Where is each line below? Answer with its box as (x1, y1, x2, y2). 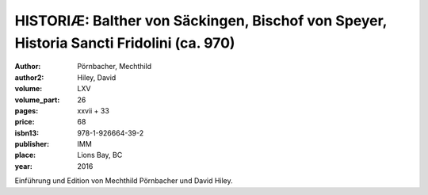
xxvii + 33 (77, 105, 110, 115)
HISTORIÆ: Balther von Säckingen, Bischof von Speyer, (14, 12, 388, 29)
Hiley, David (77, 72, 117, 82)
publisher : (14, 140, 50, 149)
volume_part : (14, 95, 60, 105)
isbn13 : (14, 128, 40, 138)
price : (14, 117, 35, 127)
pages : (14, 105, 39, 115)
